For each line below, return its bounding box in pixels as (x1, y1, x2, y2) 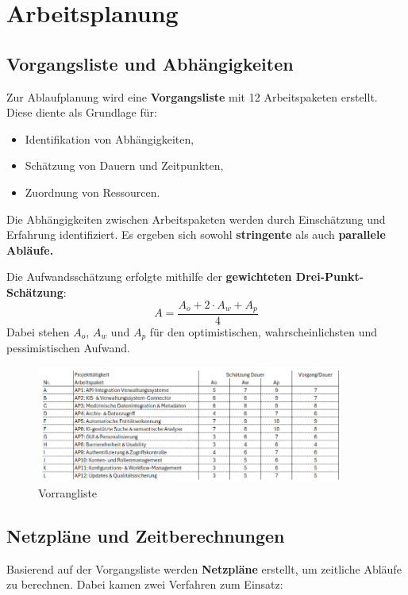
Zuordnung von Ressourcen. (25, 183, 160, 200)
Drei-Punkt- (295, 268, 364, 285)
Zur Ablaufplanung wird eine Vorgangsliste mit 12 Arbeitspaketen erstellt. (6, 88, 378, 105)
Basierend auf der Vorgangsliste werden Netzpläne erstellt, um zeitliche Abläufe (6, 560, 402, 577)
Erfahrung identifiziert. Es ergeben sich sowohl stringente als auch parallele (6, 226, 386, 243)
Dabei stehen (6, 324, 70, 340)
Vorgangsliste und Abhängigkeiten (6, 51, 294, 75)
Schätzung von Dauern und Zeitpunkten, (25, 157, 224, 174)
